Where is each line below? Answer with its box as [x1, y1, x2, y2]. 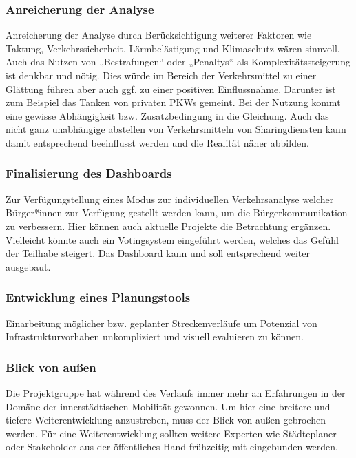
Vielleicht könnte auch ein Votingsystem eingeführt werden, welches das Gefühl [6, 232, 339, 247]
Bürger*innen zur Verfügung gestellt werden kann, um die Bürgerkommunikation [6, 205, 348, 220]
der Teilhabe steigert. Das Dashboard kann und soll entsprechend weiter [6, 246, 310, 260]
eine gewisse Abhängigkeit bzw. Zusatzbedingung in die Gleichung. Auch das [6, 108, 329, 123]
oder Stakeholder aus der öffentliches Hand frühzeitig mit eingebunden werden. [6, 439, 338, 454]
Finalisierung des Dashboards [6, 165, 172, 182]
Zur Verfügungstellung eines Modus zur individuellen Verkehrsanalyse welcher [6, 191, 334, 206]
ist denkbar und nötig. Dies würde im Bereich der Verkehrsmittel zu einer [6, 68, 317, 82]
